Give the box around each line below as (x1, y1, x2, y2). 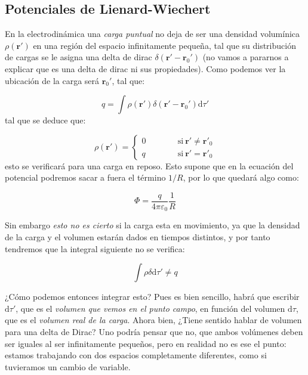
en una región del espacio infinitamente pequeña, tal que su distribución (33, 39, 296, 51)
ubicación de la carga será (5, 74, 100, 86)
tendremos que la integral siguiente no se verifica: (5, 242, 185, 255)
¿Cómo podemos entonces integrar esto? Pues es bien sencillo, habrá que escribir (5, 290, 300, 303)
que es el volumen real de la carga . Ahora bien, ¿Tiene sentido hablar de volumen (5, 314, 302, 326)
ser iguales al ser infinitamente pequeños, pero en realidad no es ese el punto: (5, 337, 287, 349)
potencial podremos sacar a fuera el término (5, 171, 166, 184)
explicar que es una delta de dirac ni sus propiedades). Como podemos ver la (5, 62, 286, 75)
